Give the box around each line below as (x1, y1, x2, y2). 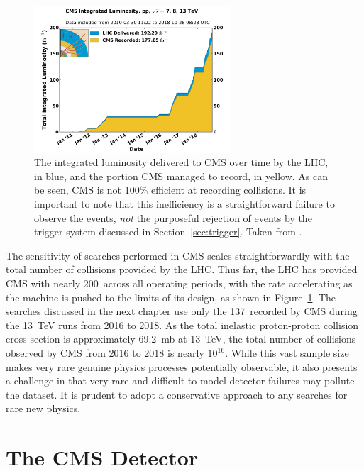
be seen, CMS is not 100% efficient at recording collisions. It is (34, 182, 307, 197)
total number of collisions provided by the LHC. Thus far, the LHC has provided (6, 262, 358, 277)
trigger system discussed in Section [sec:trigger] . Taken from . (34, 224, 302, 239)
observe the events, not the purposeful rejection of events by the (34, 210, 312, 225)
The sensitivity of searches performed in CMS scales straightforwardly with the (6, 248, 350, 262)
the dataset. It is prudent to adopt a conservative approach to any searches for (6, 387, 348, 401)
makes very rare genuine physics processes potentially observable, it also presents (6, 359, 358, 374)
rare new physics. (6, 401, 81, 416)
